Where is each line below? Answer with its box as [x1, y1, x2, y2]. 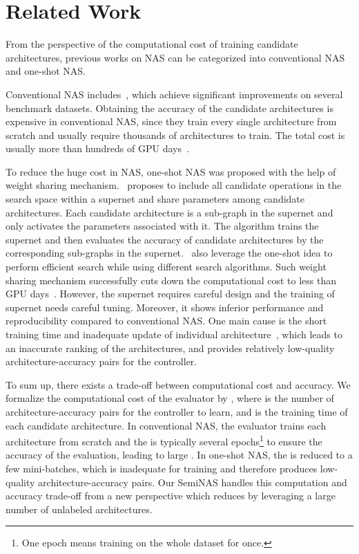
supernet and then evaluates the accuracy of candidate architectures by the [6, 232, 324, 246]
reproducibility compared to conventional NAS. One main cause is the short [6, 313, 327, 328]
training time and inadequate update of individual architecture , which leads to [6, 327, 342, 341]
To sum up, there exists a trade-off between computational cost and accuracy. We [6, 377, 351, 391]
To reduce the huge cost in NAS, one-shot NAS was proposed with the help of [6, 164, 336, 178]
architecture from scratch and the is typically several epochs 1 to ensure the [6, 432, 322, 448]
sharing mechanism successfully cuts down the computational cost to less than [6, 273, 337, 287]
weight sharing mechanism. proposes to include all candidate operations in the [6, 178, 342, 192]
